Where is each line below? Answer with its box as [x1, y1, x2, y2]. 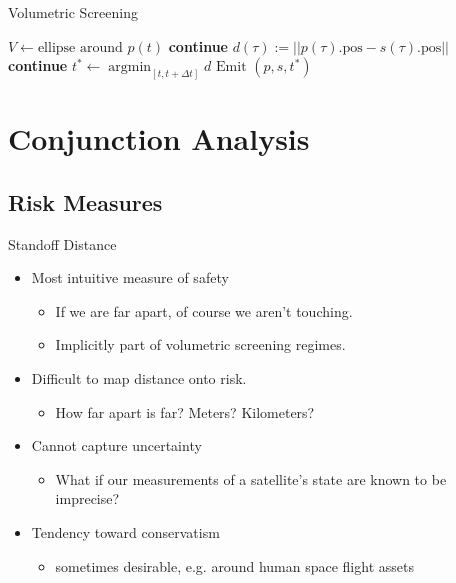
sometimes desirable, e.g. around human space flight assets [55, 555, 414, 576]
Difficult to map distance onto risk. [31, 368, 247, 388]
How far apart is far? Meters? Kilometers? [55, 401, 315, 422]
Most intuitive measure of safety [31, 267, 229, 288]
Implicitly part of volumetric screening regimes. [55, 334, 346, 355]
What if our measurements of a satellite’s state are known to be [55, 468, 447, 489]
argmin [108, 60, 152, 75]
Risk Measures [8, 186, 163, 217]
